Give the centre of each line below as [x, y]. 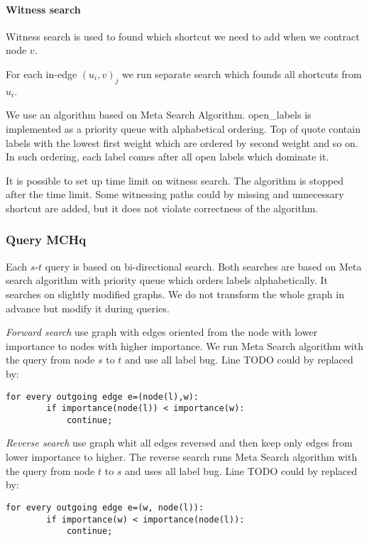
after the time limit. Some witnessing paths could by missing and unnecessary [175, 194]
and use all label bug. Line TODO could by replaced [239, 360]
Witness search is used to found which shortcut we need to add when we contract [183, 36]
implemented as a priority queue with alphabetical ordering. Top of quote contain [183, 128]
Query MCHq [46, 240]
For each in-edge [42, 73]
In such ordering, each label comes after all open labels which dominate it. [167, 157]
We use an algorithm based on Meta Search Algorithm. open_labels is [159, 115]
